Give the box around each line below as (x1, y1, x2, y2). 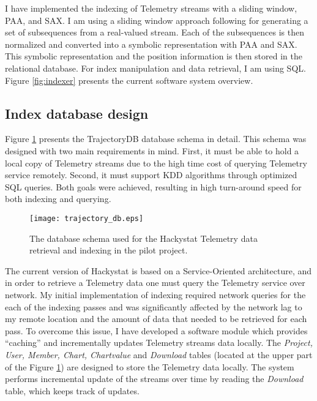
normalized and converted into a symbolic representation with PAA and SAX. (5, 37, 297, 50)
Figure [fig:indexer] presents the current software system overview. (5, 73, 253, 86)
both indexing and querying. (5, 192, 111, 205)
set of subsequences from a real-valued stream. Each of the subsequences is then (5, 26, 304, 39)
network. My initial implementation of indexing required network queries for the (5, 288, 306, 301)
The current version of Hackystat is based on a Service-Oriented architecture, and (5, 264, 312, 277)
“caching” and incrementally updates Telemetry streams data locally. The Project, (5, 336, 313, 349)
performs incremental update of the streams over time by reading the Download (5, 372, 304, 385)
